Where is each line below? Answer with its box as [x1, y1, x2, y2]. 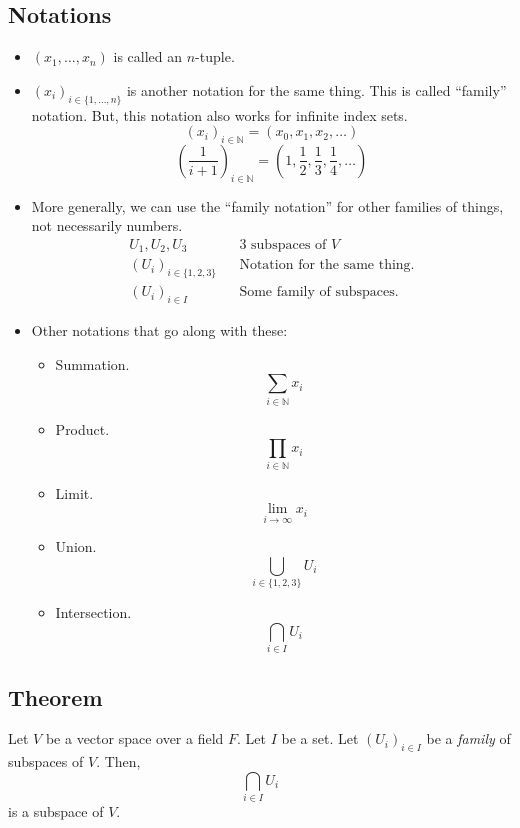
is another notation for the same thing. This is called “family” [126, 79, 507, 100]
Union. [55, 536, 97, 557]
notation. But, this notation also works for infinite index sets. [31, 104, 408, 125]
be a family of [426, 728, 511, 749]
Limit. [55, 482, 94, 503]
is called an [113, 46, 183, 67]
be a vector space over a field [45, 728, 224, 749]
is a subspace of [8, 801, 104, 822]
